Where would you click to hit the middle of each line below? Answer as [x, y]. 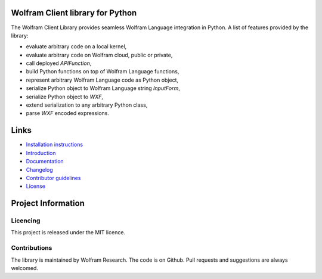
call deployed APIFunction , [59, 63]
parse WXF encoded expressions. [68, 113]
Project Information [48, 204]
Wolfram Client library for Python [74, 13]
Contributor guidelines [53, 178]
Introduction [41, 153]
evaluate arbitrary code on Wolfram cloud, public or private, [99, 55]
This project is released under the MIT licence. [68, 232]
